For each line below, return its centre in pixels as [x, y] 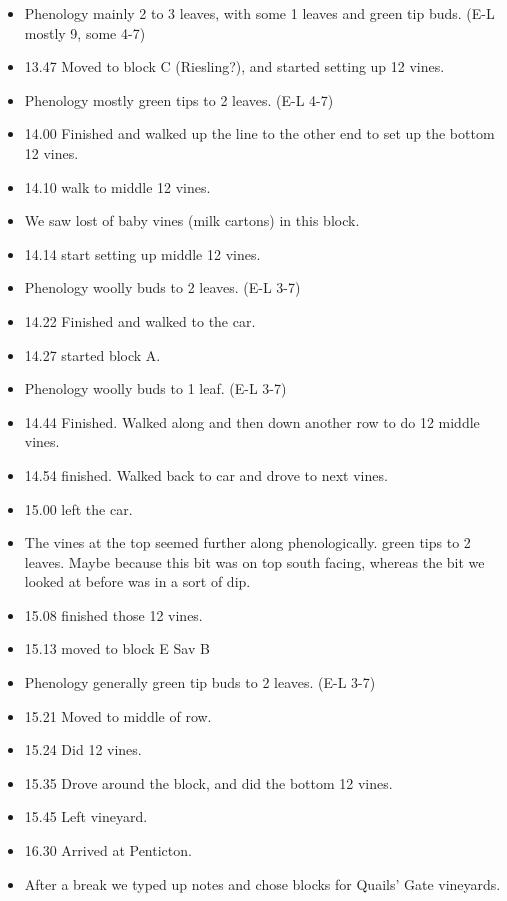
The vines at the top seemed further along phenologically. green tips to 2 [247, 542]
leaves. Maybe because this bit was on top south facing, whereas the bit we [254, 561]
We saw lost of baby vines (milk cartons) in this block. [192, 220]
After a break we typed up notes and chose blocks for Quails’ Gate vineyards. [262, 883]
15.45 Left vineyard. [86, 816]
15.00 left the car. [78, 508]
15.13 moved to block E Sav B [117, 648]
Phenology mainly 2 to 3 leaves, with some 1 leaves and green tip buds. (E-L [259, 13]
